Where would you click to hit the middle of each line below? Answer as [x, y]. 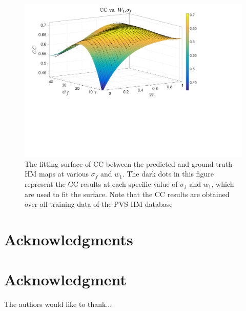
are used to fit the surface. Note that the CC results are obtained [127, 194]
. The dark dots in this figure [168, 174]
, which [223, 183]
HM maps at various [57, 174]
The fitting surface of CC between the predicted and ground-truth [129, 163]
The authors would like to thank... [58, 304]
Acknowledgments [69, 239]
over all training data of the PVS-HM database [99, 204]
